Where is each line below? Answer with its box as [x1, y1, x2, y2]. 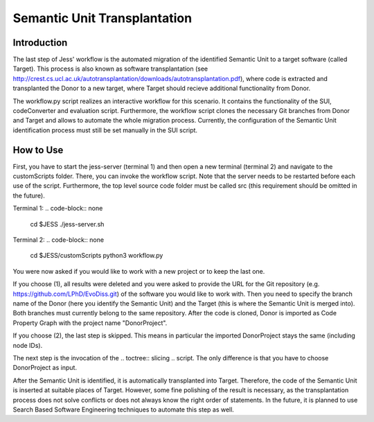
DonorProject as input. [12, 364, 78, 372]
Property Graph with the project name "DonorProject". [12, 319, 168, 327]
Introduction [12, 37, 68, 49]
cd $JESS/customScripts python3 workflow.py [30, 252, 163, 260]
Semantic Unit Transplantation [12, 10, 193, 26]
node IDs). [12, 341, 43, 349]
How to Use [12, 144, 64, 156]
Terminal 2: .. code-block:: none [12, 236, 104, 244]
